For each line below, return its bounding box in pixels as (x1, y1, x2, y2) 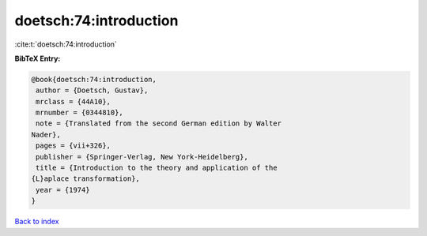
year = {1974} (36, 185, 90, 194)
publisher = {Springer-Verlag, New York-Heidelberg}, (36, 152, 248, 161)
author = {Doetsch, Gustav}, (36, 86, 149, 95)
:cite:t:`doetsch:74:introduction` (14, 39, 118, 49)
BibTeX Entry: (14, 54, 61, 63)
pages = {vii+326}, (36, 141, 111, 150)
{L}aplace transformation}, (31, 174, 140, 183)
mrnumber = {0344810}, (36, 108, 124, 118)
